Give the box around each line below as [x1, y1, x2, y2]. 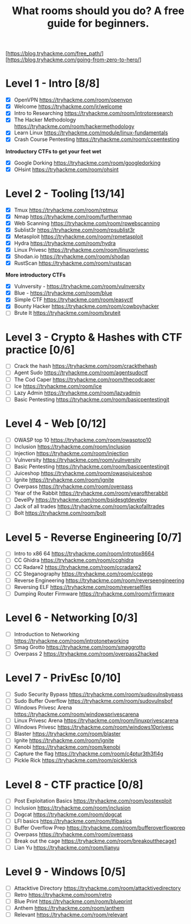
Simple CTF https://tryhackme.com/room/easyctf [14, 296, 133, 303]
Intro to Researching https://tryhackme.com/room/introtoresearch [14, 110, 173, 117]
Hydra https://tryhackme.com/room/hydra [14, 239, 116, 246]
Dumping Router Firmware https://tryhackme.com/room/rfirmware [14, 590, 175, 597]
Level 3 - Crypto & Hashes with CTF [5, 330, 183, 344]
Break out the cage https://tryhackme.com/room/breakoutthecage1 [14, 837, 177, 844]
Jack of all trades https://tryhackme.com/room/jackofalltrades [14, 503, 165, 510]
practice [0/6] [5, 343, 75, 356]
